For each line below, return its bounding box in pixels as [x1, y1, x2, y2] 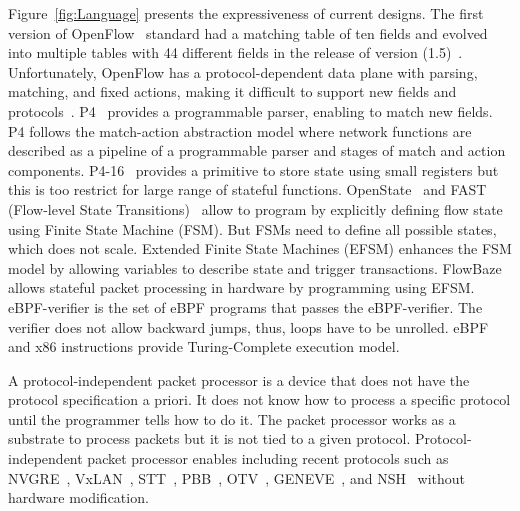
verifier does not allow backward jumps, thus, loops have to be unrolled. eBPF [8, 316, 489, 337]
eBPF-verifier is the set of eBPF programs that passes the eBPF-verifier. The [8, 296, 483, 317]
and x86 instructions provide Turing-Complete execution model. [8, 336, 400, 357]
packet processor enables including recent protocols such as [87, 448, 449, 469]
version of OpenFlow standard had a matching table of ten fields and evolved [8, 22, 488, 43]
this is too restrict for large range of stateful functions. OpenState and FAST [8, 179, 487, 200]
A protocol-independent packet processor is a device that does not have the [8, 369, 470, 390]
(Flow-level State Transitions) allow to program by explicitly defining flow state [8, 198, 503, 219]
